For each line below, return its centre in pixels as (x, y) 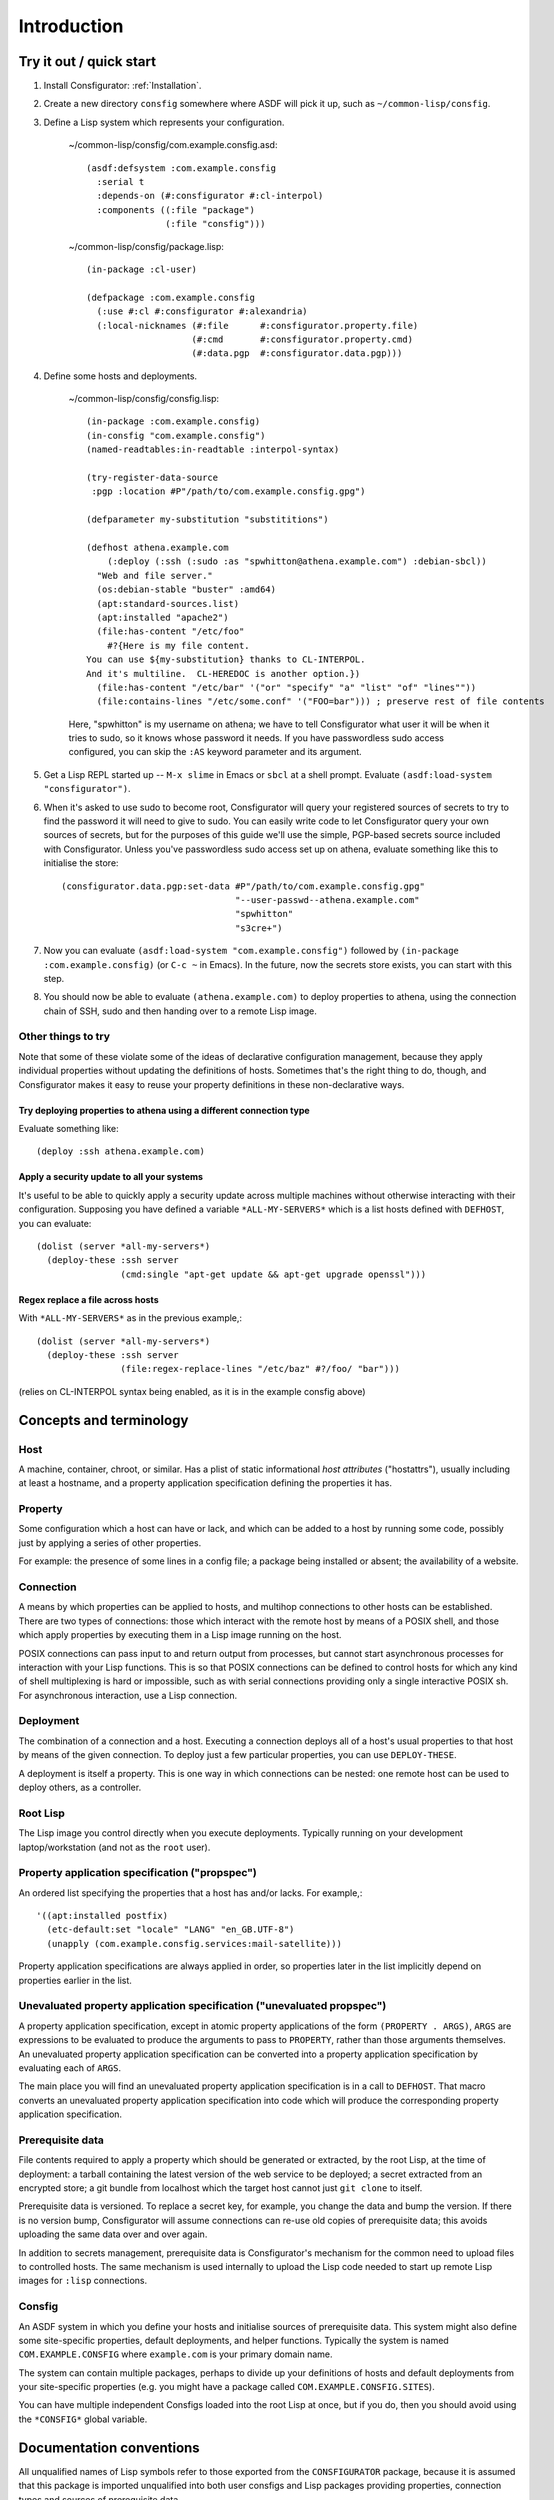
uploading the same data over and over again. (113, 2234)
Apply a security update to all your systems (111, 1177)
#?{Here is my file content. (178, 645)
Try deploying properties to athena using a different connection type (164, 1110)
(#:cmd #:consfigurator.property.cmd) (302, 339)
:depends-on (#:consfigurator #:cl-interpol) (210, 196)
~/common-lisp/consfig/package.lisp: (146, 246)
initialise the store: (81, 863)
